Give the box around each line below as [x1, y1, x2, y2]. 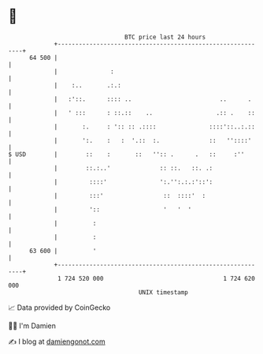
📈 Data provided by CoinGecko [8, 303, 111, 312]
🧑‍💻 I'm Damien [8, 321, 57, 330]
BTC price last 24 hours [124, 33, 206, 41]
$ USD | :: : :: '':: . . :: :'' [8, 150, 245, 158]
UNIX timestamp [138, 288, 189, 296]
